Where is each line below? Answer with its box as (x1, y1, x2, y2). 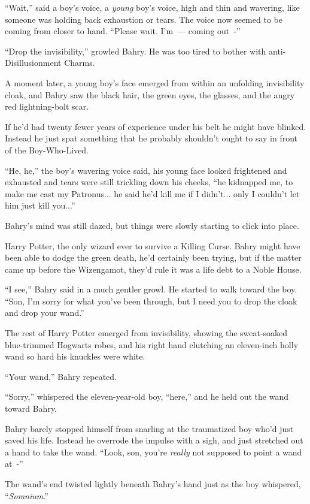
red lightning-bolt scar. (5, 100, 89, 113)
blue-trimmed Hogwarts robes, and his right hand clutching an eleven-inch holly (5, 338, 299, 351)
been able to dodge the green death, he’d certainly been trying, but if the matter (5, 251, 302, 264)
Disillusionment (5, 56, 62, 69)
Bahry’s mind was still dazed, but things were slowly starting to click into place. (5, 219, 299, 231)
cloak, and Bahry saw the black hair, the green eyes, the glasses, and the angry (5, 88, 295, 101)
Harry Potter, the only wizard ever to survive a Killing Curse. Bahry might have (5, 239, 300, 252)
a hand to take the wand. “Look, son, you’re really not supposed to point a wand (5, 445, 302, 458)
